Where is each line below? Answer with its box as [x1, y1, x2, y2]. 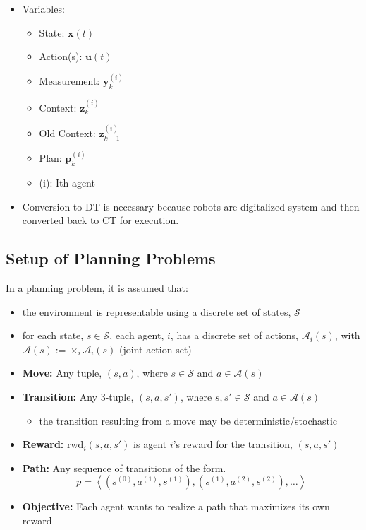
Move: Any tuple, [22, 365, 102, 380]
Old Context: [39, 126, 96, 141]
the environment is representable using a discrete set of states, [22, 304, 291, 319]
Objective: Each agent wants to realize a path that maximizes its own [22, 499, 330, 514]
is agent [133, 437, 167, 452]
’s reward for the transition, [173, 437, 293, 452]
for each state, [22, 328, 84, 343]
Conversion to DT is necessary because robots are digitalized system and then [22, 199, 360, 213]
